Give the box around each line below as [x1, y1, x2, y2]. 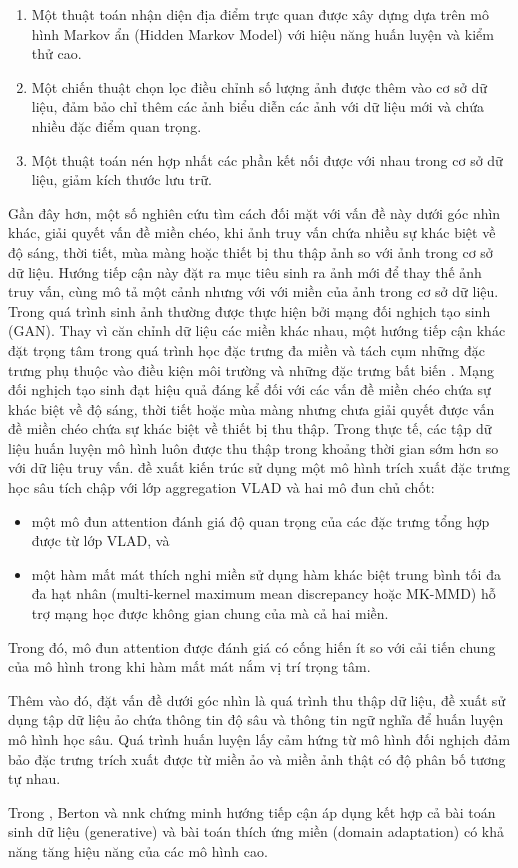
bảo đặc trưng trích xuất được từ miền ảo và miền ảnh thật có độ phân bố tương [8, 748, 506, 769]
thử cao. [31, 43, 82, 64]
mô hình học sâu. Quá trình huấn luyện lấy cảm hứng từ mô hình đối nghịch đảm [8, 729, 511, 749]
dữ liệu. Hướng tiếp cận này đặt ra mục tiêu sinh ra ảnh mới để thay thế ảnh [8, 261, 482, 282]
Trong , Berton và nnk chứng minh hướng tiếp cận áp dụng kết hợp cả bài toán [8, 801, 496, 822]
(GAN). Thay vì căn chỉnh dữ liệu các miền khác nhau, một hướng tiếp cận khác [8, 320, 506, 341]
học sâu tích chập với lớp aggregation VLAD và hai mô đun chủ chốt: [8, 477, 435, 498]
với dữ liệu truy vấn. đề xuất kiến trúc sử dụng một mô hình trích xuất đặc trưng [8, 457, 510, 478]
